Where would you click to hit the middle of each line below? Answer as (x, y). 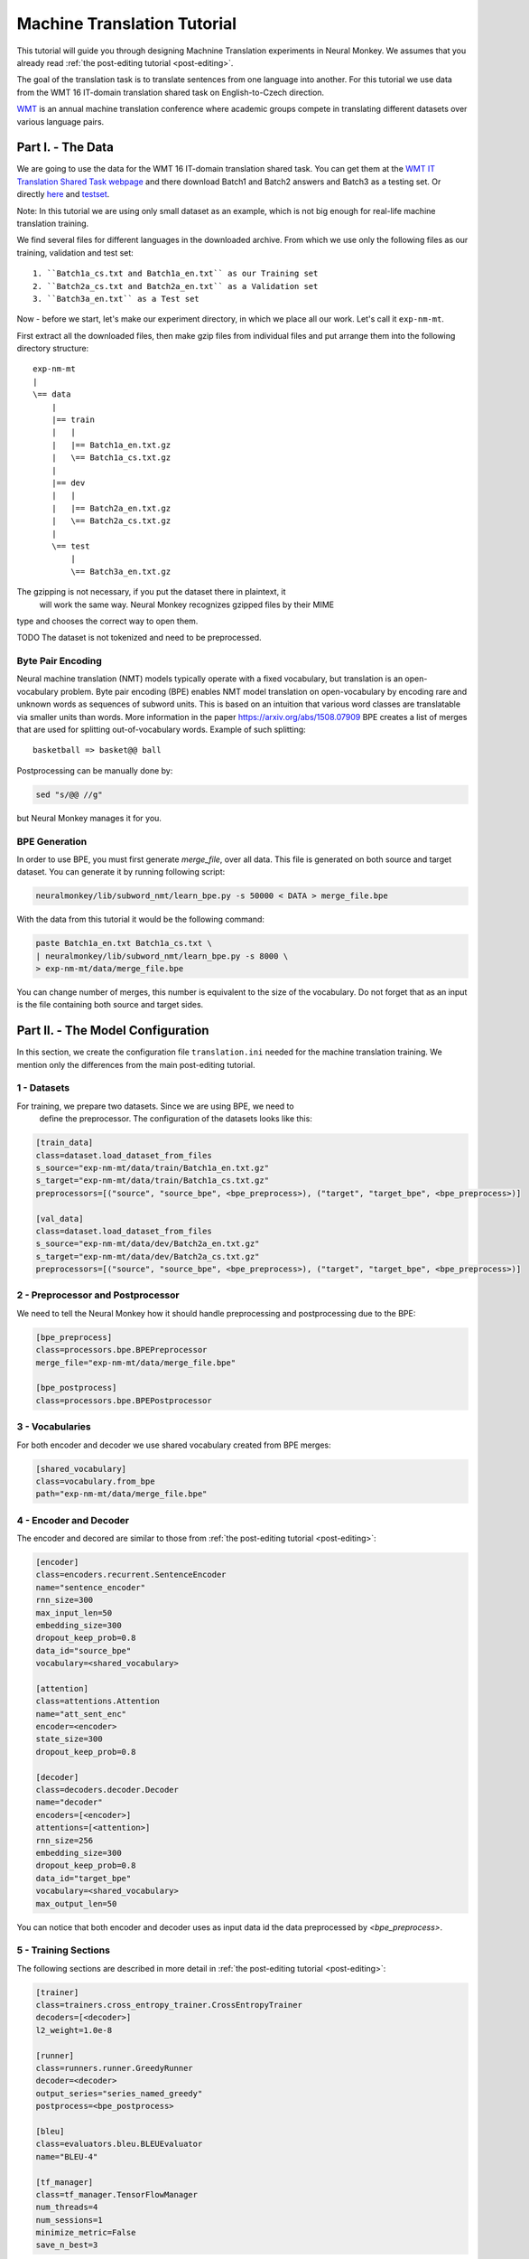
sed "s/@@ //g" (69, 794)
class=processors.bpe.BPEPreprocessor (121, 1350)
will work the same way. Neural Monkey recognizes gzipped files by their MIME (187, 605)
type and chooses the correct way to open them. (107, 621)
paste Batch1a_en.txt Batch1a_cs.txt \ (124, 943)
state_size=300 (69, 1739)
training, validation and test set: (75, 252)
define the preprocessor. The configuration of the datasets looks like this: (176, 1119)
